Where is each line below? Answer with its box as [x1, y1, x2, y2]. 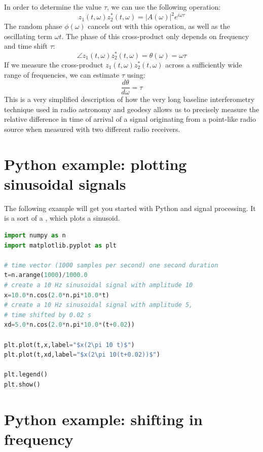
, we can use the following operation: [107, 2, 221, 12]
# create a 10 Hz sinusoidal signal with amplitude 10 [4, 282, 193, 289]
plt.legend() [4, 371, 48, 378]
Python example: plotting [4, 153, 187, 174]
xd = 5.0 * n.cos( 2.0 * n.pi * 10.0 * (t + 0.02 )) [4, 321, 135, 329]
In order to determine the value [4, 2, 102, 12]
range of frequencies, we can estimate [4, 69, 120, 80]
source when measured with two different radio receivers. [4, 123, 180, 134]
